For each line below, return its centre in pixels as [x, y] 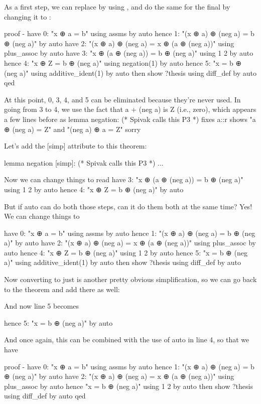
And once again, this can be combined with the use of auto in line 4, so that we [127, 340]
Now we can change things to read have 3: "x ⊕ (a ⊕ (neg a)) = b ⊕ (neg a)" [124, 179]
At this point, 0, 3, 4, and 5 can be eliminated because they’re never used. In [122, 99]
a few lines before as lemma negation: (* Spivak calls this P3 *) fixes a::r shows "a [130, 119]
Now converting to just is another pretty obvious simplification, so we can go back [130, 279]
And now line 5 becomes [42, 306]
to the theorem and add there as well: [62, 289]
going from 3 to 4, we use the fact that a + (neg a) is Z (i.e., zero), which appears [130, 109]
